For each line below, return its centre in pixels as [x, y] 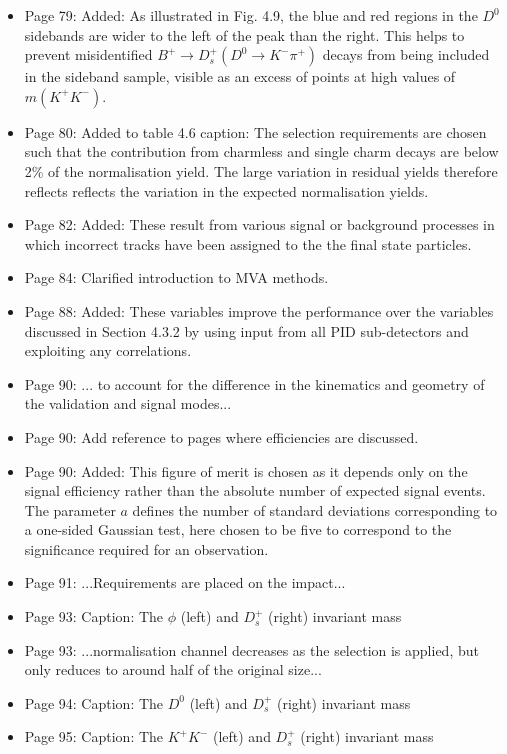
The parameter [70, 509]
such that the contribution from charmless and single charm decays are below [261, 151]
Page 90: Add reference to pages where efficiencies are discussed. [221, 436]
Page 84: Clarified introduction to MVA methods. [176, 277]
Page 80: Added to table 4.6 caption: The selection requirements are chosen [255, 131]
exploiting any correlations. [108, 350]
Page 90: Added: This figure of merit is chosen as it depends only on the [246, 470]
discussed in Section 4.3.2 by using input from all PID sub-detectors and [246, 330]
